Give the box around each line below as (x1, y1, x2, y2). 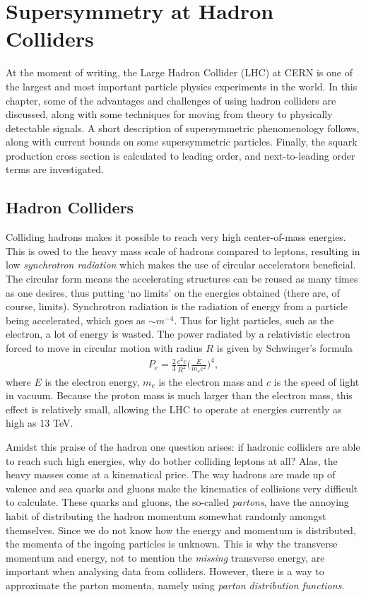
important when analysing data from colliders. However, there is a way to (6, 564, 324, 579)
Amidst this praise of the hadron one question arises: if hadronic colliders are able (6, 439, 360, 454)
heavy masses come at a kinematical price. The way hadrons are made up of (6, 467, 336, 482)
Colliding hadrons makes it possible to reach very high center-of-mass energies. (6, 230, 346, 244)
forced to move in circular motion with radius (6, 341, 203, 355)
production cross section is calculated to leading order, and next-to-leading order (6, 148, 355, 162)
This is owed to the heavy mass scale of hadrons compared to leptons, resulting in (6, 243, 360, 258)
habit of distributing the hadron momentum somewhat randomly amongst (6, 509, 326, 524)
